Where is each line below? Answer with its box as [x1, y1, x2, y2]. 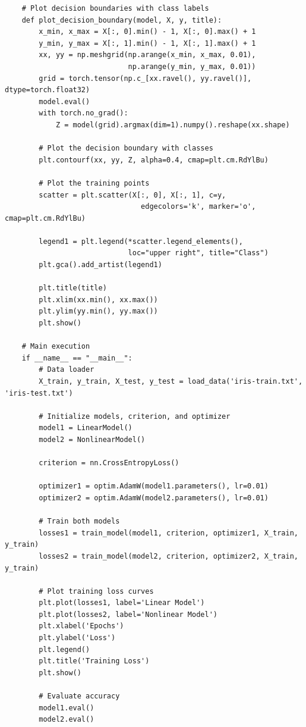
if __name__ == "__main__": [21, 353, 133, 362]
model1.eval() [39, 703, 94, 712]
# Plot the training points [39, 178, 150, 187]
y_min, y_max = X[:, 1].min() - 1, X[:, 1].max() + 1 [39, 39, 256, 48]
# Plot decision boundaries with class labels [21, 4, 209, 12]
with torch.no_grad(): [39, 109, 128, 118]
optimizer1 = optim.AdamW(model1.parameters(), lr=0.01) [39, 482, 269, 491]
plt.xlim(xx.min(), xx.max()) [39, 295, 158, 304]
